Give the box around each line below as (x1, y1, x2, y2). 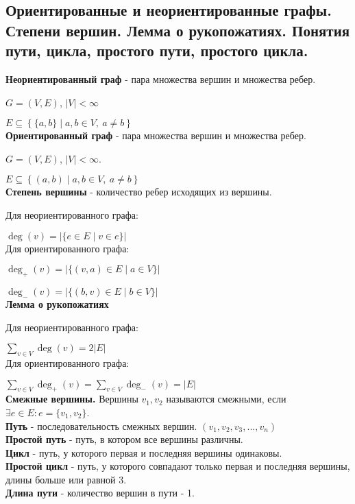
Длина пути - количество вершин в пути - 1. (5, 485, 195, 500)
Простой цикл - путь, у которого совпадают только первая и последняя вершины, (5, 459, 350, 473)
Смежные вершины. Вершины (5, 392, 138, 406)
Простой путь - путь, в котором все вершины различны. (5, 432, 243, 446)
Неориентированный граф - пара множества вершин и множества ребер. (5, 71, 316, 86)
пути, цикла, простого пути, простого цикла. (5, 40, 308, 61)
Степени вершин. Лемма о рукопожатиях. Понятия (5, 19, 350, 40)
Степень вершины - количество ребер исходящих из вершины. (5, 184, 272, 199)
